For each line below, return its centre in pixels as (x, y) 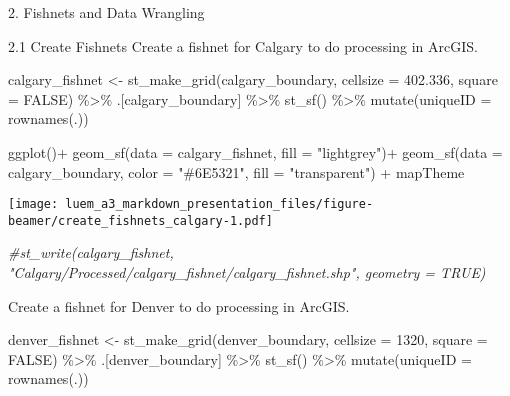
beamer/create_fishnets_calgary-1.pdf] (140, 220)
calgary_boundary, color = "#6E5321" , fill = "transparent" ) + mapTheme (236, 171)
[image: (33, 204)
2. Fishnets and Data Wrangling (106, 12)
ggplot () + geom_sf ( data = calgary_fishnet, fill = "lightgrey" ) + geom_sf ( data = (255, 151)
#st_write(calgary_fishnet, (91, 252)
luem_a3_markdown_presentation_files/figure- (219, 204)
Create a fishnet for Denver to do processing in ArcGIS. (179, 305)
